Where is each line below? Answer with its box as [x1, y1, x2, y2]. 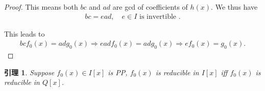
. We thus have [211, 2, 258, 12]
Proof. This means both [4, 2, 78, 12]
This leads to [4, 28, 45, 39]
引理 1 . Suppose [4, 67, 55, 77]
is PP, [108, 67, 128, 77]
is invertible [139, 13, 177, 20]
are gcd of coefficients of [112, 2, 188, 12]
